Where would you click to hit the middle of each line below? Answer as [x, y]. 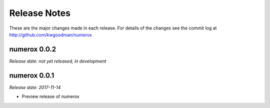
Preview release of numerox [50, 96]
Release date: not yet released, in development [58, 61]
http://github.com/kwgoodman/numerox [50, 34]
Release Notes [40, 13]
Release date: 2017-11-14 [35, 87]
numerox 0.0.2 [33, 49]
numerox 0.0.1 [32, 75]
